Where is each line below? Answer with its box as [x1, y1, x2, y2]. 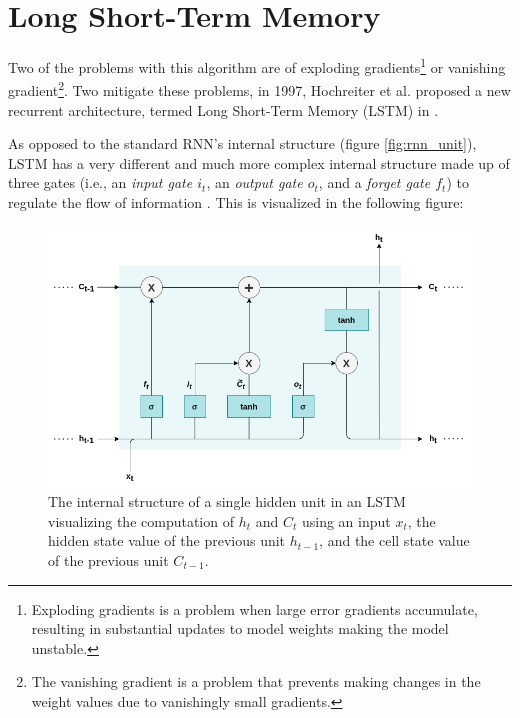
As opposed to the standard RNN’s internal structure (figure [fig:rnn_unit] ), [8, 133, 477, 154]
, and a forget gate [318, 172, 431, 193]
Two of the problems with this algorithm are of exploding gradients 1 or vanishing [8, 54, 506, 77]
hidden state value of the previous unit [48, 530, 286, 551]
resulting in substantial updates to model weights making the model [31, 618, 449, 639]
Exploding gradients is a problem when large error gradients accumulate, [31, 598, 478, 619]
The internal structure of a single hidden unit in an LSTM [48, 491, 406, 512]
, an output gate [206, 172, 303, 193]
